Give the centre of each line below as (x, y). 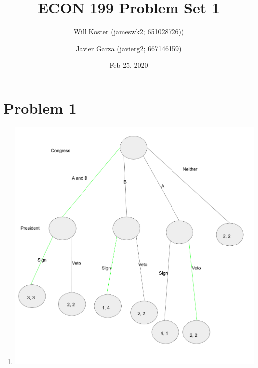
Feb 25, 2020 (129, 65)
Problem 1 (40, 107)
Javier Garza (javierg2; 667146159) (129, 48)
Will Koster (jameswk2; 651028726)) (129, 32)
